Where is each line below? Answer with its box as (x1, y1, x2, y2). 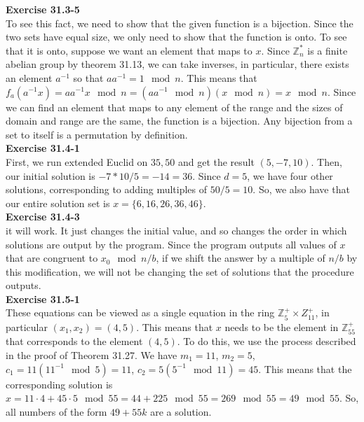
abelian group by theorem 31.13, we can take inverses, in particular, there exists (6, 57, 349, 71)
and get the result (177, 154, 255, 169)
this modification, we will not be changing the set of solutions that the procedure (6, 264, 354, 279)
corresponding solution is (6, 377, 113, 391)
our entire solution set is (6, 195, 110, 210)
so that (73, 70, 104, 85)
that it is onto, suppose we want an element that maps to (6, 43, 252, 57)
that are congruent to (6, 251, 98, 265)
